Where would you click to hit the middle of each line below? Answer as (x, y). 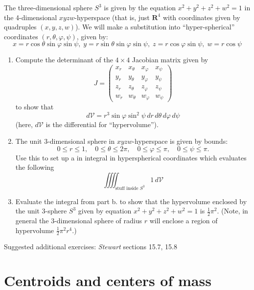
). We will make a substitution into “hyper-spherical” (155, 27)
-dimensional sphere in (81, 141)
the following (35, 167)
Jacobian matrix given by (170, 60)
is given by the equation (140, 7)
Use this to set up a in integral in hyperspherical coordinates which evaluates (131, 157)
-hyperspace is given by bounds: (180, 141)
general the (32, 220)
